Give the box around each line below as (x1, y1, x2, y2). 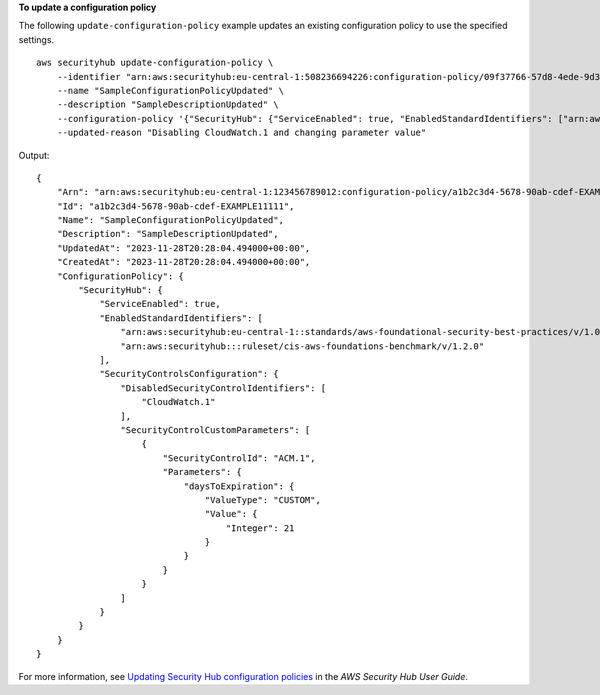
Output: (18, 149, 50, 161)
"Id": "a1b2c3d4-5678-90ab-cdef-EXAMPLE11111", (56, 200, 295, 212)
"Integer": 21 (225, 522, 295, 534)
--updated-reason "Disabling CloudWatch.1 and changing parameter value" (56, 127, 427, 139)
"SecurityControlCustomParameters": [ (120, 424, 311, 435)
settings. (18, 33, 55, 45)
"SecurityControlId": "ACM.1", (162, 452, 316, 464)
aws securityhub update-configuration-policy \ (36, 57, 274, 69)
